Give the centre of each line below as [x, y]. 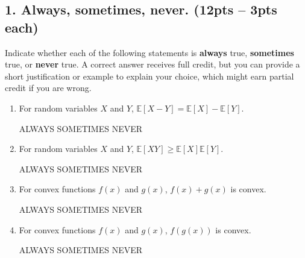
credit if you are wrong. [48, 88]
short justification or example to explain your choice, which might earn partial [149, 76]
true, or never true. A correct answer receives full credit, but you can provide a [152, 64]
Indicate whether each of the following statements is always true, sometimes [149, 52]
